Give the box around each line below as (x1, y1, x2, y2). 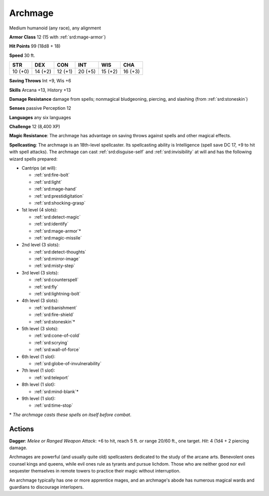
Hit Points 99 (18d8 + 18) (9, 43, 61, 49)
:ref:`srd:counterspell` (34, 277, 79, 283)
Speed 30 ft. (9, 52, 35, 58)
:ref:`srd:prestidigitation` (34, 193, 84, 199)
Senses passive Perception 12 (9, 105, 72, 111)
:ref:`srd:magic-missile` (34, 235, 82, 241)
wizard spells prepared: (9, 156, 58, 162)
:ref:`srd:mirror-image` (34, 256, 80, 262)
